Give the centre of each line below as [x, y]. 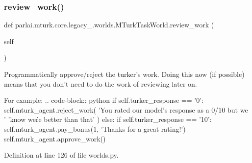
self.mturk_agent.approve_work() [55, 138]
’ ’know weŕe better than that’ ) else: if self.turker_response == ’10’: [108, 119]
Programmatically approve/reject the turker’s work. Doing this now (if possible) [124, 74]
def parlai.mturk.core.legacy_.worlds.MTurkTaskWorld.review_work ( [109, 25]
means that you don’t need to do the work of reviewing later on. [101, 83]
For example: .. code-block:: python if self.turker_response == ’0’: [104, 100]
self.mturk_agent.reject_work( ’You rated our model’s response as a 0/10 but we [126, 109]
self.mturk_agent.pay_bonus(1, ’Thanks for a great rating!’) [95, 128]
